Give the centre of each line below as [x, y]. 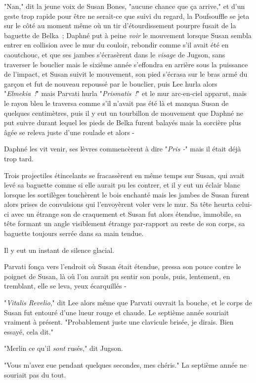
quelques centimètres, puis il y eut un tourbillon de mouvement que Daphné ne [124, 113]
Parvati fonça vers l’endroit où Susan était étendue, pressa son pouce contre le [123, 266]
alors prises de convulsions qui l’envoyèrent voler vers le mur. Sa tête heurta [119, 204]
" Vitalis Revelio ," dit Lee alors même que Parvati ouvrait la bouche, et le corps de [128, 303]
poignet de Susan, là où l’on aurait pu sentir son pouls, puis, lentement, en [117, 276]
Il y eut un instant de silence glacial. [59, 250]
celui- [244, 204]
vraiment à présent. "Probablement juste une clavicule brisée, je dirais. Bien [119, 322]
